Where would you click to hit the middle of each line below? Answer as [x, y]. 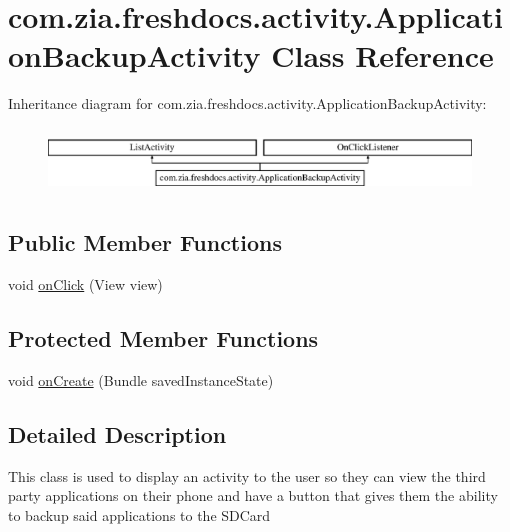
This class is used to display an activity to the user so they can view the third [247, 475]
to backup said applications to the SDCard [139, 515]
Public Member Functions [145, 242]
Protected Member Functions [163, 338]
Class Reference [382, 55]
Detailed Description [117, 434]
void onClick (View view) [85, 284]
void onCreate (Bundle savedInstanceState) [141, 380]
